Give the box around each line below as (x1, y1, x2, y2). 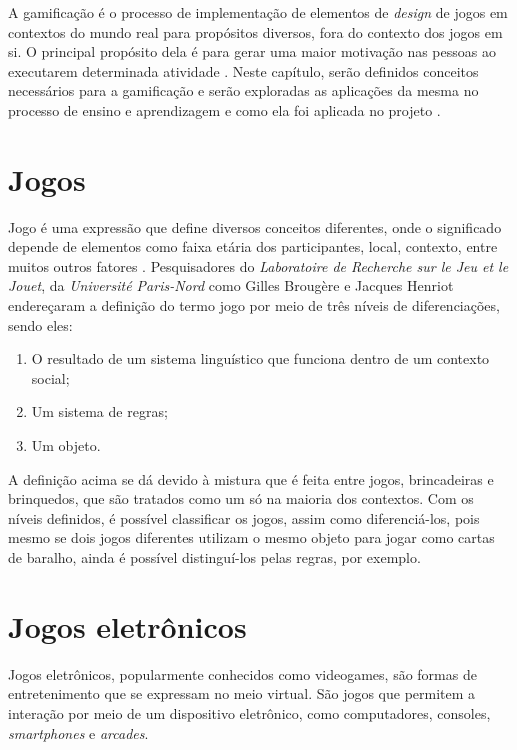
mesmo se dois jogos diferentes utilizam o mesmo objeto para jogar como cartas (8, 527, 495, 548)
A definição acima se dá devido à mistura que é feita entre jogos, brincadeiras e (8, 468, 494, 489)
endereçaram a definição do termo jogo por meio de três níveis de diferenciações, (8, 295, 500, 316)
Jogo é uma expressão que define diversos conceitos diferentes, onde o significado (8, 216, 502, 237)
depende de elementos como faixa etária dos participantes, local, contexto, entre (8, 236, 498, 257)
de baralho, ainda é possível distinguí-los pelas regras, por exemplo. (8, 547, 421, 567)
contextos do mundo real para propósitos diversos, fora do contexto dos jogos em (8, 21, 503, 42)
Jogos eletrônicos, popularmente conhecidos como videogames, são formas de (8, 663, 477, 684)
